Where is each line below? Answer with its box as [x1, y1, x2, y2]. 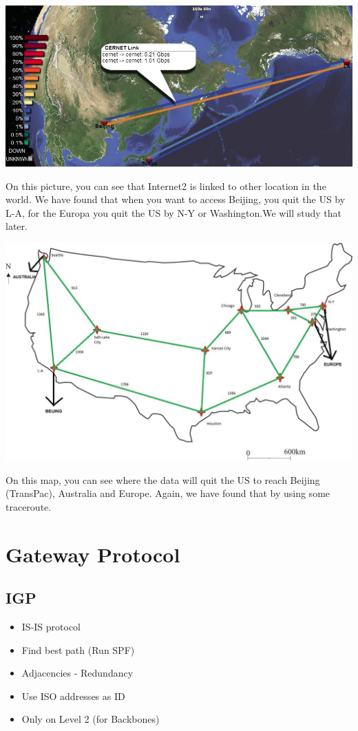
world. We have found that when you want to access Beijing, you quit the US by [6, 192, 346, 206]
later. [6, 219, 28, 233]
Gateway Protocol [6, 540, 180, 568]
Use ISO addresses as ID [21, 688, 125, 703]
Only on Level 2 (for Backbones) [21, 712, 160, 726]
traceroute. [6, 499, 52, 513]
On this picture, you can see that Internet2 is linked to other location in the [6, 178, 326, 193]
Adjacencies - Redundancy [21, 666, 134, 680]
